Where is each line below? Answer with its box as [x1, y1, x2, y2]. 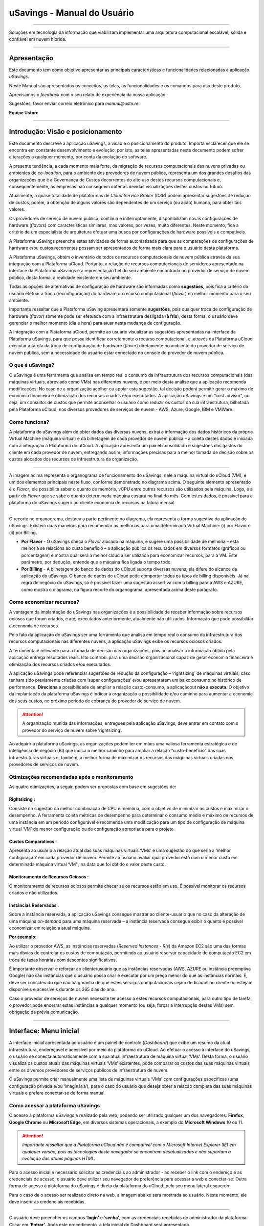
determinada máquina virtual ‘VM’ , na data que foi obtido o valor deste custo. [9, 861, 166, 868]
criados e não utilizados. [9, 890, 59, 895]
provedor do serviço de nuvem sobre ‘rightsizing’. [22, 727, 122, 733]
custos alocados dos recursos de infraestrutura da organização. [9, 456, 139, 462]
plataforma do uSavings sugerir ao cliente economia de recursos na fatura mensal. [9, 500, 176, 506]
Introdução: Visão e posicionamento [9, 128, 122, 136]
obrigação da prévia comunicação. [9, 1009, 79, 1015]
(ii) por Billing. [9, 530, 37, 536]
